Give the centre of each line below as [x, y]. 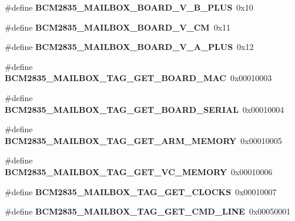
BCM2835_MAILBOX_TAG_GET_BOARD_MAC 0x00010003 [138, 78]
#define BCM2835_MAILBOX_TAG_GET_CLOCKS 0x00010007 [141, 191]
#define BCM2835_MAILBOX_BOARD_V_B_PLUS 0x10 [129, 7]
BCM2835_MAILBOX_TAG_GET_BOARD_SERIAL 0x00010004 [145, 109]
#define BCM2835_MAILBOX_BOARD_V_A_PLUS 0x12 [129, 47]
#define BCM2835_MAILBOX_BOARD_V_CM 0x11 [118, 27]
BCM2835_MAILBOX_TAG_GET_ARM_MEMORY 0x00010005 [143, 140]
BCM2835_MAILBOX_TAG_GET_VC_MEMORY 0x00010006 [139, 171]
